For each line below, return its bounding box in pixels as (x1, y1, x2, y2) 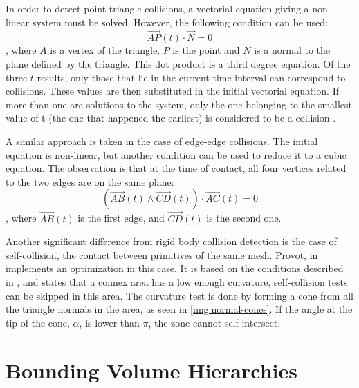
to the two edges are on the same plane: (6, 174, 174, 188)
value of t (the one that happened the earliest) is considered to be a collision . (6, 110, 336, 125)
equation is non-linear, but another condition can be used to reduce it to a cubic (6, 147, 347, 162)
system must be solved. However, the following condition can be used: (32, 14, 328, 29)
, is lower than (79, 315, 140, 329)
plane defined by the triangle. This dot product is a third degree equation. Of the (6, 57, 351, 70)
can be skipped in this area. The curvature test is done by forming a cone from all (6, 288, 353, 302)
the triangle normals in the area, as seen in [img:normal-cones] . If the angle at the (6, 302, 353, 316)
